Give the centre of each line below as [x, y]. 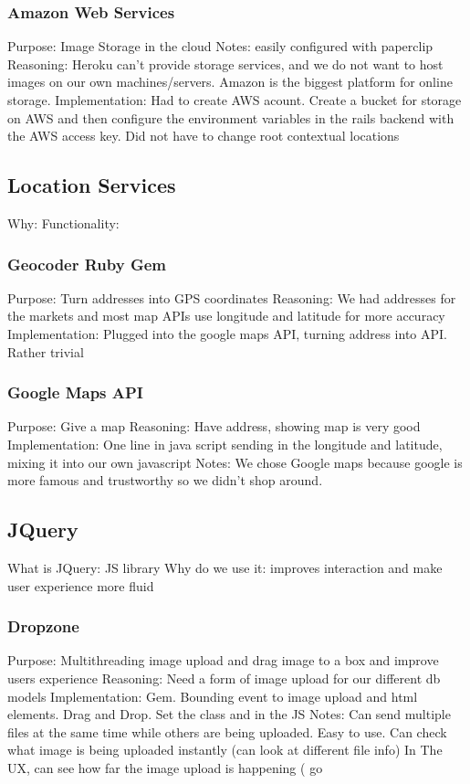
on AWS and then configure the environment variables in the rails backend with [231, 117]
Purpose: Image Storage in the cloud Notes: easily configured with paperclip [220, 46]
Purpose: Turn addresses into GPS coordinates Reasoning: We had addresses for [232, 297]
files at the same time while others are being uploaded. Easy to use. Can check [227, 731]
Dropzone [43, 626]
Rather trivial [46, 351]
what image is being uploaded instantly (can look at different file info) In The [225, 750]
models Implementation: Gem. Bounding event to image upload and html [213, 696]
